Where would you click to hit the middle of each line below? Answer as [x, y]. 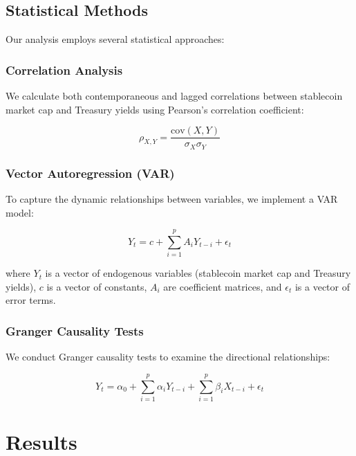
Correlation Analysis [64, 70]
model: [20, 212]
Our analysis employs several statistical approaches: [115, 39]
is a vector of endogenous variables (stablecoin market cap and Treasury [198, 273]
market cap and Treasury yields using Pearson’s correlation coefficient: [155, 109]
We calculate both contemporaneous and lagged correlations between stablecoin [174, 96]
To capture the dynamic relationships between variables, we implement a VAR [172, 198]
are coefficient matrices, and [223, 286]
